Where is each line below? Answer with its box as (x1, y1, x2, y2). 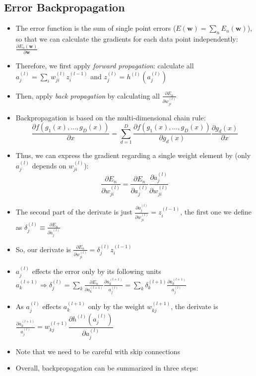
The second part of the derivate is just (15, 207, 132, 217)
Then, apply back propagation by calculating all (15, 90, 160, 101)
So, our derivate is (15, 244, 71, 254)
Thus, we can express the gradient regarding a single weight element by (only (15, 150, 251, 161)
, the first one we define (180, 207, 252, 217)
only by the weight (88, 301, 145, 312)
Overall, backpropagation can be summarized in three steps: (15, 363, 198, 373)
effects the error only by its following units (32, 266, 161, 276)
